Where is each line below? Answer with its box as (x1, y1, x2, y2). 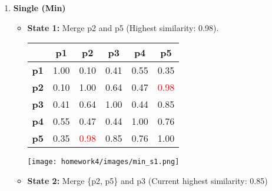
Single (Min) (13, 2, 66, 13)
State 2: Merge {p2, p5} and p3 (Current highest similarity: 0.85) (27, 174, 268, 186)
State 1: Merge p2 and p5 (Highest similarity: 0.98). (27, 21, 219, 33)
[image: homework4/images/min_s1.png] (27, 158, 180, 166)
